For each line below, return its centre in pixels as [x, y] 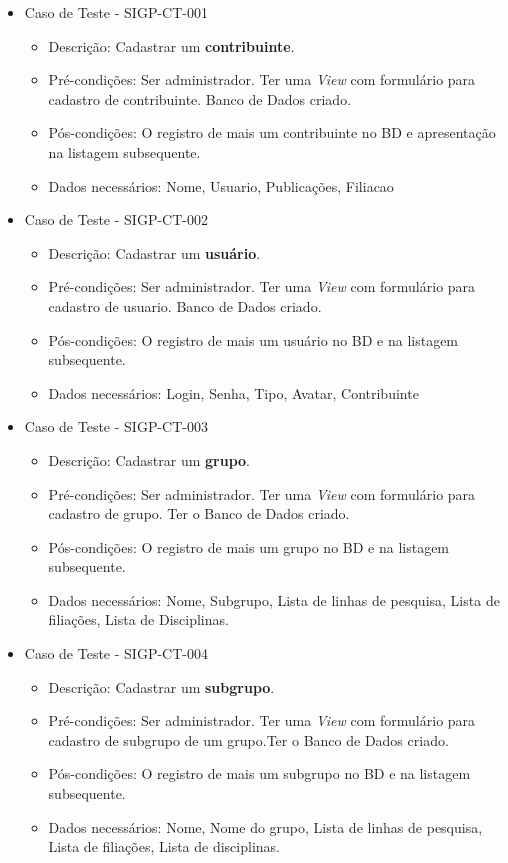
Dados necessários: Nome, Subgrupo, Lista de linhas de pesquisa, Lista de [274, 599]
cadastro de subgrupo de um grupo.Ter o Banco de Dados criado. [248, 739]
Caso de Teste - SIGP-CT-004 [116, 653]
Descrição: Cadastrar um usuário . [154, 252]
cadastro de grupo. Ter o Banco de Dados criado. [199, 513]
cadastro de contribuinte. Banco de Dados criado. [200, 98]
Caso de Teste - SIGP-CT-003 [116, 426]
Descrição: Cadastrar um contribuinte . [171, 45]
